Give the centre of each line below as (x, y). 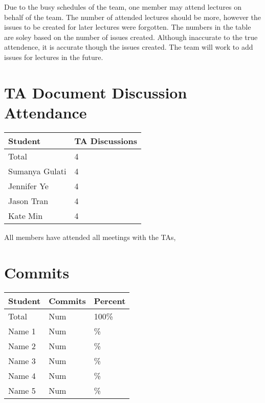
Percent (110, 300)
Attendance (46, 112)
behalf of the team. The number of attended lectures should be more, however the (132, 17)
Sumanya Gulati (37, 171)
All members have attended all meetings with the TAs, (90, 237)
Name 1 (22, 331)
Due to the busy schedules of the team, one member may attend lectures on (123, 7)
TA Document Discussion (96, 92)
